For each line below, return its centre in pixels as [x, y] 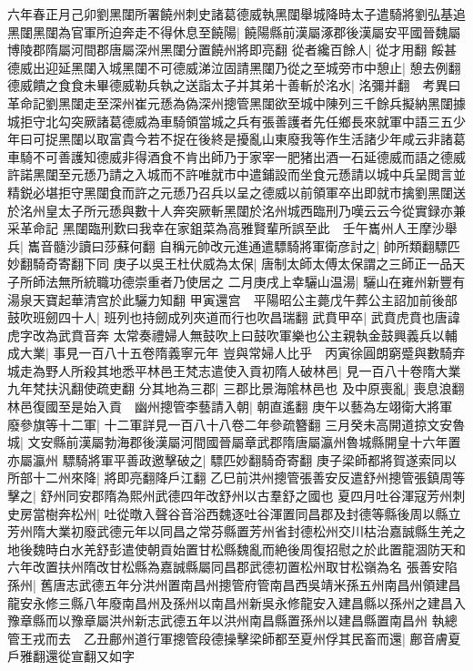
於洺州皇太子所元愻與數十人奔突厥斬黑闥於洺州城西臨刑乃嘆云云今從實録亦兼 [236, 210]
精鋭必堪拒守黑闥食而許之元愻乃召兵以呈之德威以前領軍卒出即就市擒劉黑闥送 [236, 192]
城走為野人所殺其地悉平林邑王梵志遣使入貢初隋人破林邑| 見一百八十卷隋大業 [234, 370]
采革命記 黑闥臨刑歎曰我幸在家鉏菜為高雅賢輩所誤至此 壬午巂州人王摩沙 [226, 228]
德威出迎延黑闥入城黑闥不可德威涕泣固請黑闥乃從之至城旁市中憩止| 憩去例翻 [234, 67]
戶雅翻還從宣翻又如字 [71, 656]
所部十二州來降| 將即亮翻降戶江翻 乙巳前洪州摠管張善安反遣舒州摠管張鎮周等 [236, 478]
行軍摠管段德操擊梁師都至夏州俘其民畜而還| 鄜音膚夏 [304, 638]
